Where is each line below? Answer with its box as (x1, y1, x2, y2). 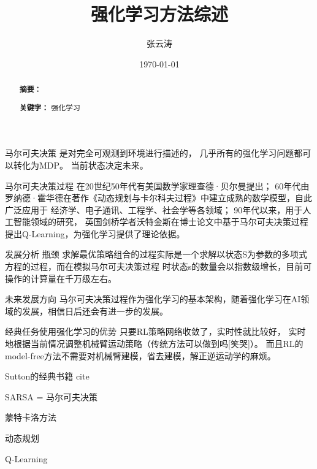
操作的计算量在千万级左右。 (5, 272, 116, 284)
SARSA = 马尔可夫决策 (5, 390, 98, 403)
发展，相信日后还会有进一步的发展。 (21, 304, 168, 317)
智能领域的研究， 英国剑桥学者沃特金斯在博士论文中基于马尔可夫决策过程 (13, 215, 308, 228)
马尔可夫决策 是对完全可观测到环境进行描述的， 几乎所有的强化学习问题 (5, 147, 294, 159)
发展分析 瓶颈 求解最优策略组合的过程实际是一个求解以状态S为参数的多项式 (5, 248, 308, 261)
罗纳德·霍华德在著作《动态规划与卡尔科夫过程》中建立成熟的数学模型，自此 (5, 191, 312, 204)
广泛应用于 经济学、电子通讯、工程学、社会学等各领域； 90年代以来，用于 (5, 203, 303, 216)
